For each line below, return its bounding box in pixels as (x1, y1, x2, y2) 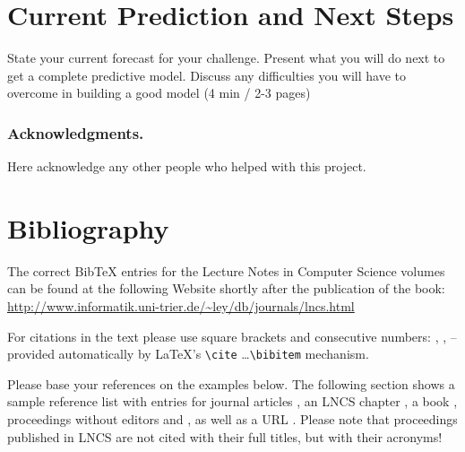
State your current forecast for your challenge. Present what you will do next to (7, 48, 445, 67)
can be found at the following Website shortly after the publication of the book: (7, 279, 445, 298)
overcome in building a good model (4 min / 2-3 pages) (7, 83, 311, 102)
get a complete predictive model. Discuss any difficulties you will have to (7, 65, 406, 84)
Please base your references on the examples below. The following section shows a (7, 374, 455, 393)
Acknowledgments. (7, 121, 144, 143)
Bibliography (7, 209, 169, 246)
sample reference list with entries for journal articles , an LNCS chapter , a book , (7, 392, 458, 411)
